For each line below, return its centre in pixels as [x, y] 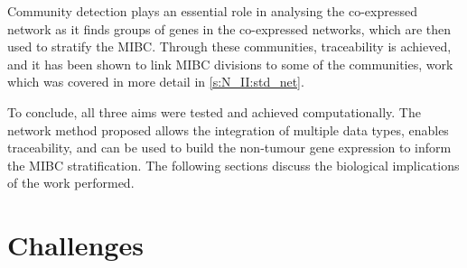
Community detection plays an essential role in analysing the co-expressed [212, 11]
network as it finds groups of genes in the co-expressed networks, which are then [229, 28]
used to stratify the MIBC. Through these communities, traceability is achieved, [229, 46]
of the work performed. [71, 183]
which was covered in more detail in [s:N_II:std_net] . [156, 82]
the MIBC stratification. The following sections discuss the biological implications [233, 165]
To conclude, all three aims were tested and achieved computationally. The [214, 111]
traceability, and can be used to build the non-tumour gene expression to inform [229, 148]
